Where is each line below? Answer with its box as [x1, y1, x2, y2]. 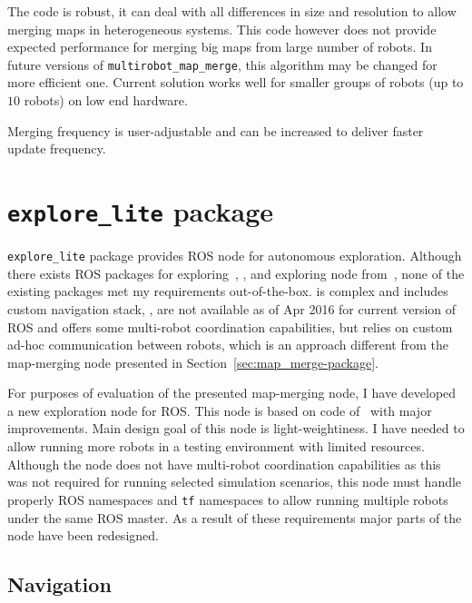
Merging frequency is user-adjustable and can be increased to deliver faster [7, 121, 424, 140]
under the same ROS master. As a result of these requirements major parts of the [7, 508, 462, 527]
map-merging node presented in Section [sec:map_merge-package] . [7, 352, 379, 371]
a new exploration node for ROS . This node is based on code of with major [7, 400, 432, 420]
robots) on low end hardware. [24, 91, 188, 110]
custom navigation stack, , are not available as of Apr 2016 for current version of [7, 299, 457, 318]
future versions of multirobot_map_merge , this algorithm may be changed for [7, 54, 438, 74]
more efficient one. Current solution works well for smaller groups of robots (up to [7, 73, 464, 92]
